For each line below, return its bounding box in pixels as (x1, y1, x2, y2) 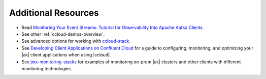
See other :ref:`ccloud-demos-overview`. (21, 31, 105, 37)
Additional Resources (9, 7, 99, 18)
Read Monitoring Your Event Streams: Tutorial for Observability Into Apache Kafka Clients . (21, 25, 204, 30)
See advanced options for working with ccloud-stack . (21, 38, 131, 44)
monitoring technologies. (21, 65, 72, 71)
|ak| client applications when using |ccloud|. (21, 52, 111, 58)
